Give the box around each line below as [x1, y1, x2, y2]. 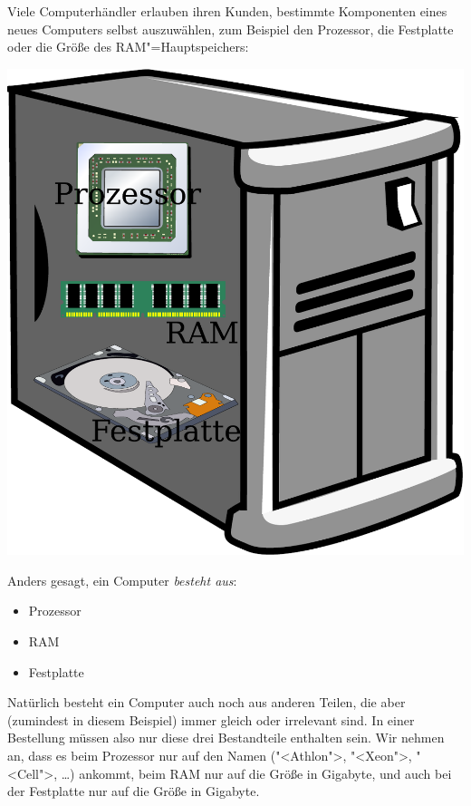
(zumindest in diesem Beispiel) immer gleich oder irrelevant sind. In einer [7, 710, 415, 729]
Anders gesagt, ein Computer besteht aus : [7, 570, 237, 589]
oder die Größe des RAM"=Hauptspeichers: [7, 37, 249, 56]
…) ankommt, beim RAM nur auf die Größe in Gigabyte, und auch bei [61, 763, 452, 782]
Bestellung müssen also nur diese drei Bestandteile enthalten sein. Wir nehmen [7, 728, 445, 747]
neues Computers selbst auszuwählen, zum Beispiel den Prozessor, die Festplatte [7, 19, 454, 38]
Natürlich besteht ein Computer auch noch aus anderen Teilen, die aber [7, 693, 406, 712]
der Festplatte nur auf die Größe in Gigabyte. [7, 782, 260, 801]
